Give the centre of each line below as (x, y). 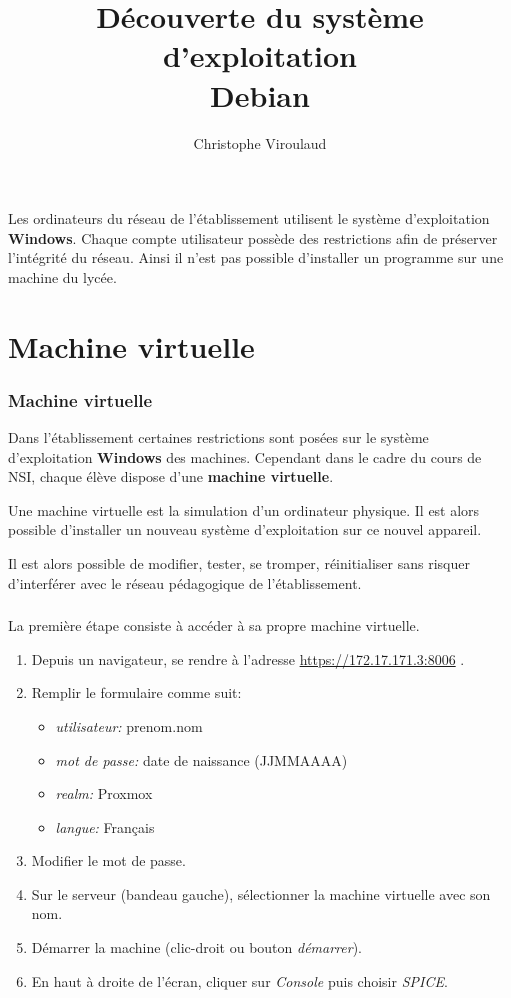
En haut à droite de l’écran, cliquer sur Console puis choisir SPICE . (239, 980)
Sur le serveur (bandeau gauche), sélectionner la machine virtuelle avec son (261, 893)
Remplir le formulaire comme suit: (136, 692)
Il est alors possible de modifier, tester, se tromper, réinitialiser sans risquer (239, 563)
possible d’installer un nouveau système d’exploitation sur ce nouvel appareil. (245, 529)
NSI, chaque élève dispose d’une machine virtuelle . (171, 476)
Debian (260, 94)
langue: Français (105, 826)
